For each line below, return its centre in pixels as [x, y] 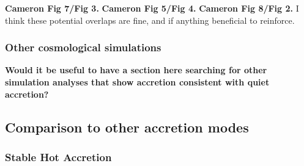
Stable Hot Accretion [58, 157]
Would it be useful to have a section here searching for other [136, 70]
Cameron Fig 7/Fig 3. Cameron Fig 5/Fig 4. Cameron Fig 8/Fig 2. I [152, 8]
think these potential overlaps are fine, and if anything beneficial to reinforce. [150, 20]
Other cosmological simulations [83, 47]
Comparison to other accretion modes [127, 127]
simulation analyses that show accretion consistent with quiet [137, 82]
